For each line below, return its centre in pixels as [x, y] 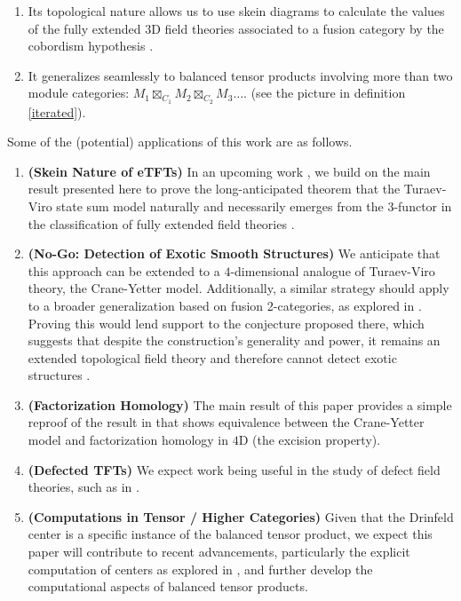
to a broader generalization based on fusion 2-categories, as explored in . [225, 305]
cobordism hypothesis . [91, 46]
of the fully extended [84, 28]
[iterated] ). [57, 111]
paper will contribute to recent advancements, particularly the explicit [219, 552]
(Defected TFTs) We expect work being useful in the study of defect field [234, 469]
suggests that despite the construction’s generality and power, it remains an [234, 340]
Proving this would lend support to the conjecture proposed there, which [226, 323]
